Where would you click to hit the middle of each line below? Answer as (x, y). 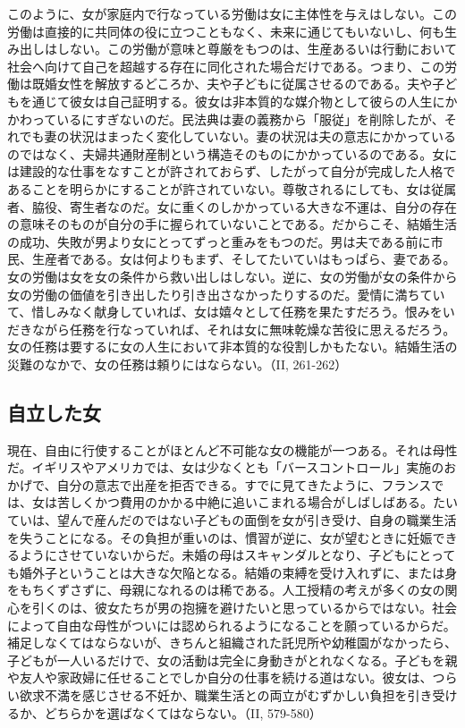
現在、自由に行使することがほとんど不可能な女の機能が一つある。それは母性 (232, 449)
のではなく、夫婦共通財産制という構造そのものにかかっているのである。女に (232, 153)
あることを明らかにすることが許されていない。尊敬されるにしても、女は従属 (232, 188)
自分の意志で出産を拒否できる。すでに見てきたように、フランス (244, 484)
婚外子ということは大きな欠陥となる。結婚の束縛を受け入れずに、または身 (238, 572)
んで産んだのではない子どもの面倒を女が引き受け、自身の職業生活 (263, 520)
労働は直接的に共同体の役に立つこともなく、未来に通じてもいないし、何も (226, 31)
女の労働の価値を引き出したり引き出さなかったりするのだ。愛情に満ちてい (226, 294)
